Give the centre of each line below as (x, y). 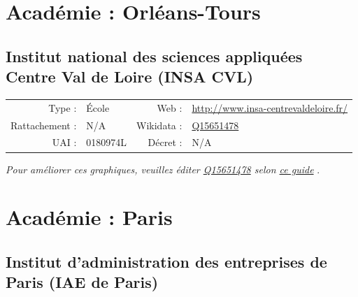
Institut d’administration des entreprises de (166, 261)
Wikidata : (159, 125)
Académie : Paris (89, 217)
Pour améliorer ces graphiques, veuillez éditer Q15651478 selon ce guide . (163, 169)
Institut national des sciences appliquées (154, 56)
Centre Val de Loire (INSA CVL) (130, 77)
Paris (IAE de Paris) (82, 282)
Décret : (165, 142)
